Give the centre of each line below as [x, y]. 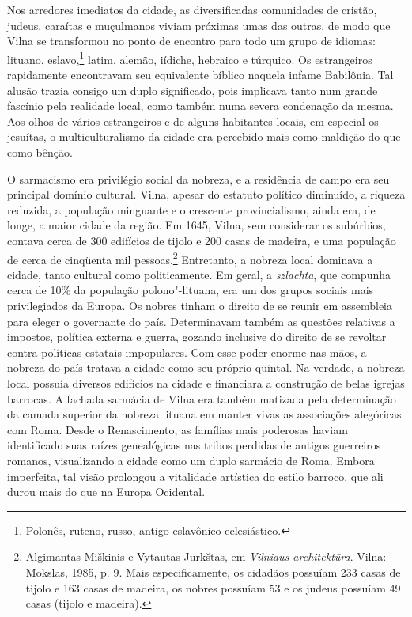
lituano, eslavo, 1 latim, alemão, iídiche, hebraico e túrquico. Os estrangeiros [190, 58]
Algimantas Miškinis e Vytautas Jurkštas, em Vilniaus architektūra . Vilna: [206, 556]
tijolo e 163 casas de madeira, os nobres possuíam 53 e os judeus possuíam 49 [213, 587]
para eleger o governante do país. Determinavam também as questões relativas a [201, 321]
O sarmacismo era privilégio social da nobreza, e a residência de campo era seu [198, 178]
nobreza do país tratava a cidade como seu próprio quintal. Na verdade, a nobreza [206, 367]
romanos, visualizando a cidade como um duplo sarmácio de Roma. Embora [191, 460]
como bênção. [40, 152]
